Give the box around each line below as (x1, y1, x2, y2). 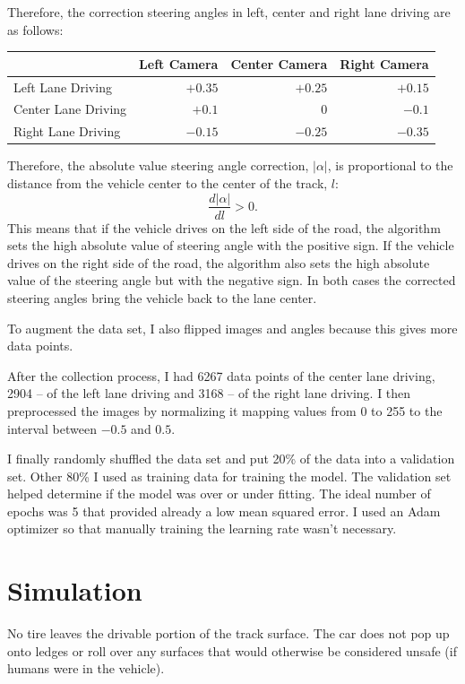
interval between (7, 419, 97, 437)
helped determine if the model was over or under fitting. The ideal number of (7, 484, 431, 503)
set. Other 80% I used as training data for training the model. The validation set (7, 466, 452, 485)
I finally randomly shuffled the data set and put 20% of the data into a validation (7, 449, 455, 468)
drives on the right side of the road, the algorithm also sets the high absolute (7, 253, 430, 272)
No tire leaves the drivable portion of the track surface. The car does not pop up (7, 624, 450, 643)
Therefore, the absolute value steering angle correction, (7, 156, 309, 175)
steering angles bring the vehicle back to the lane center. (7, 288, 317, 307)
